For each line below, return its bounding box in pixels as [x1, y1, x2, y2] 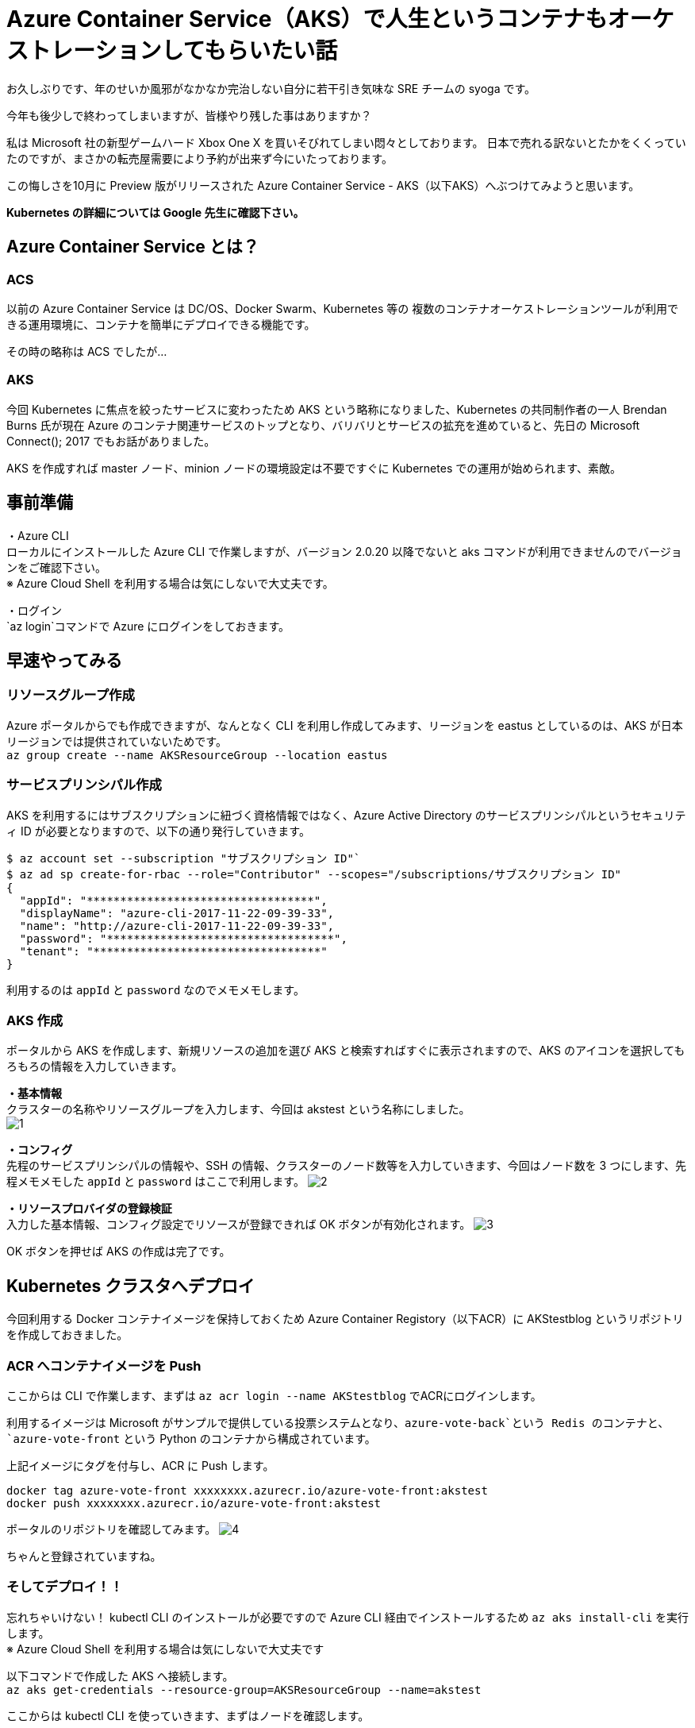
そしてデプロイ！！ [6, 1579, 123, 1595]
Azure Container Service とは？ [6, 237, 259, 257]
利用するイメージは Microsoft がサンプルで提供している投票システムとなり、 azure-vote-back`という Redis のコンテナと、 [6, 1415, 670, 1429]
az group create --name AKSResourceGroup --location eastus [6, 748, 388, 762]
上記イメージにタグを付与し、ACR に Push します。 [6, 1458, 275, 1472]
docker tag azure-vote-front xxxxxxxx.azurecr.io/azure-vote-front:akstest [6, 1483, 488, 1497]
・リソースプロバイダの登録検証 [6, 1201, 172, 1216]
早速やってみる [6, 650, 122, 670]
